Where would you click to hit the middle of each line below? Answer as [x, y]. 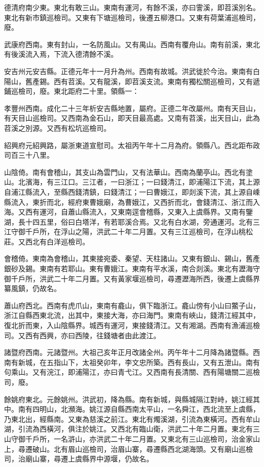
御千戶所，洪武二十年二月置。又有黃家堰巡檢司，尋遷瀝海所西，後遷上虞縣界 [132, 278]
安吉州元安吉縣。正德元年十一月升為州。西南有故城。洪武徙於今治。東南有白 [132, 71]
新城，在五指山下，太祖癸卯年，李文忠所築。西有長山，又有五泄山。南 [135, 362]
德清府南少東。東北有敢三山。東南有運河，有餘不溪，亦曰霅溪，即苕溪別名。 [132, 7]
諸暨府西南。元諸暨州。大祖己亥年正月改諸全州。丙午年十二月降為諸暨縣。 [128, 352]
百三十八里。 [32, 155]
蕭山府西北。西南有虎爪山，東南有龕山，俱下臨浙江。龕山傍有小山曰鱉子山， [132, 305]
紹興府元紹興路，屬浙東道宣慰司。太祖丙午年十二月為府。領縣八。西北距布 [128, 145]
